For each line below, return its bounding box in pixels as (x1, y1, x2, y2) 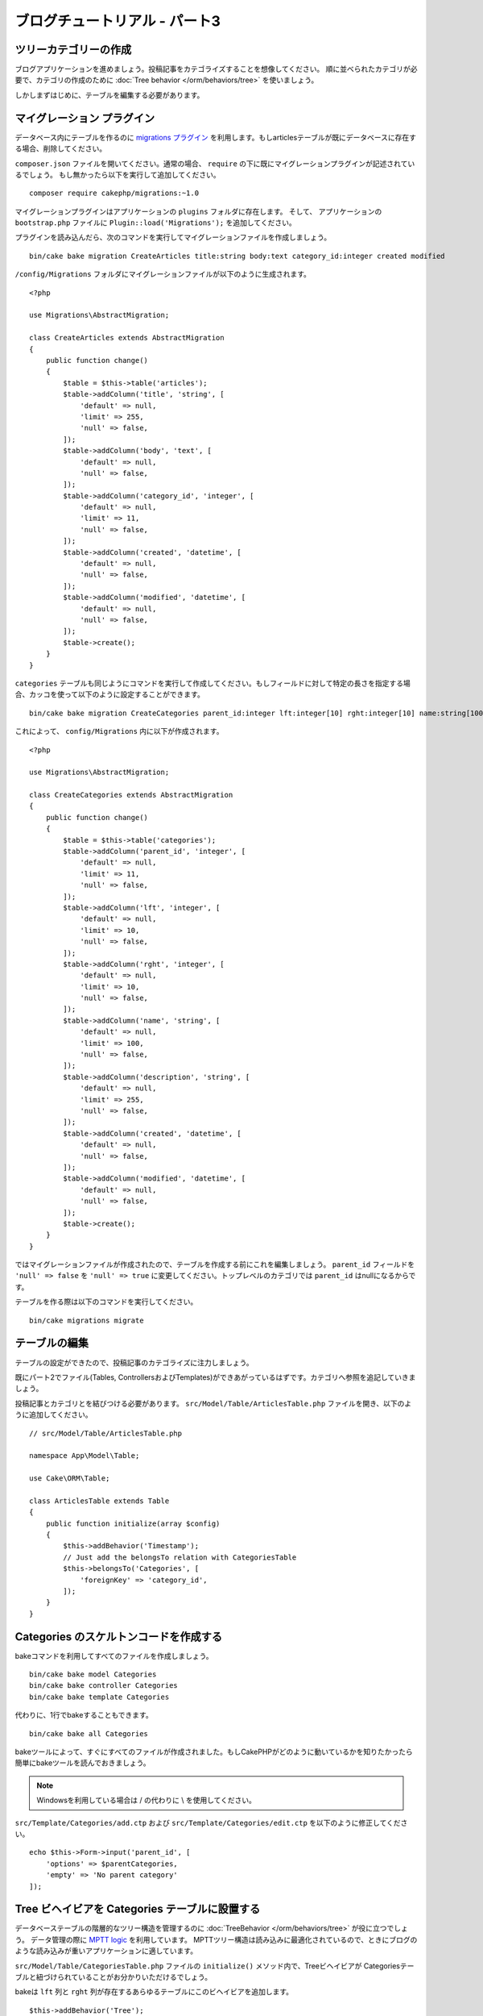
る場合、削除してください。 (14, 144, 107, 153)
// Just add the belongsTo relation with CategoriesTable (63, 1552, 297, 1562)
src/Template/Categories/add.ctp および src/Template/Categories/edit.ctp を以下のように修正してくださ (14, 1818, 408, 1827)
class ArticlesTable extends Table (29, 1496, 170, 1506)
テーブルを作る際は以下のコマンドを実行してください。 (14, 1297, 198, 1306)
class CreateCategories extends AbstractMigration (29, 790, 233, 800)
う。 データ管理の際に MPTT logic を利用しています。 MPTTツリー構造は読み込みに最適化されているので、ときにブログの (14, 1935, 418, 1944)
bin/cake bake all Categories (29, 1729, 149, 1738)
